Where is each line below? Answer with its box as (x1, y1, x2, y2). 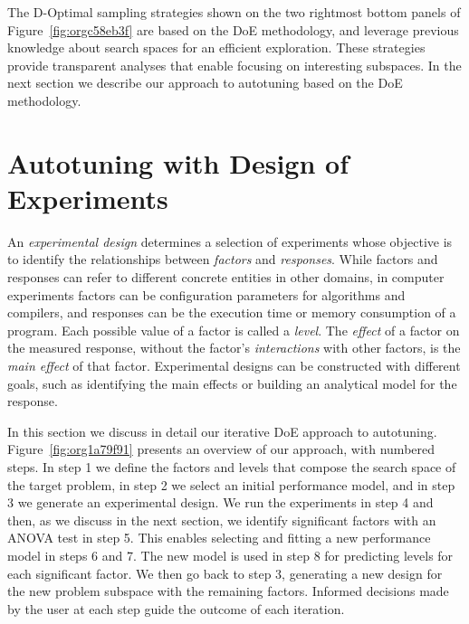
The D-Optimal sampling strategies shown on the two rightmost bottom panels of (7, 3, 461, 21)
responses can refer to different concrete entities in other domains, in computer (7, 268, 445, 287)
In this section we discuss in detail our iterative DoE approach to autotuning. (7, 421, 437, 440)
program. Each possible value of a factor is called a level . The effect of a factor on (7, 320, 460, 339)
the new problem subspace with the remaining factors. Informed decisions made (7, 581, 449, 600)
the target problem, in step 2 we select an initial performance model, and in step (7, 475, 455, 494)
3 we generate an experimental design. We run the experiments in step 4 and (7, 493, 434, 512)
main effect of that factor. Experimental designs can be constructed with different (7, 356, 461, 375)
